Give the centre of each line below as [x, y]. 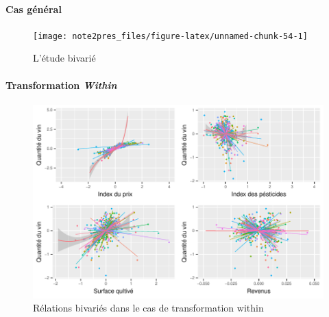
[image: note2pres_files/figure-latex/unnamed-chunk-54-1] [170, 36]
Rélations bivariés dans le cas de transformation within [148, 308]
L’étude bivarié [64, 58]
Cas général [34, 9]
